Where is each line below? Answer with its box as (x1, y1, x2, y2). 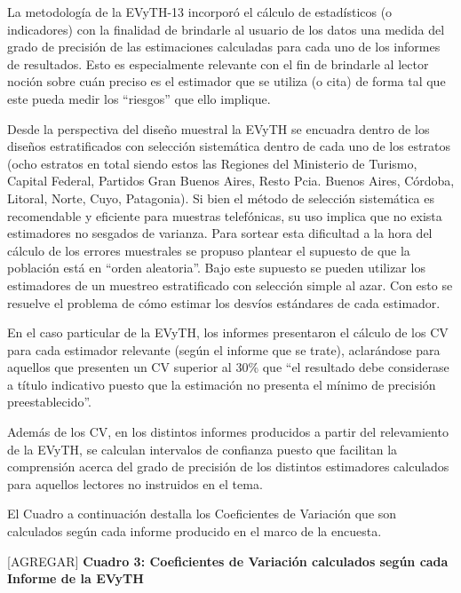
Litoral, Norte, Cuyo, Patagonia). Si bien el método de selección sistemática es (7, 188, 435, 207)
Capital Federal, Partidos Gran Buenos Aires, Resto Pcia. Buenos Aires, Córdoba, (7, 171, 455, 190)
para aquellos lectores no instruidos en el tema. (7, 474, 263, 493)
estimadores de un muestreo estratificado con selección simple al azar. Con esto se (7, 275, 453, 294)
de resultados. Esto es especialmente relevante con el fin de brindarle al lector (7, 54, 429, 73)
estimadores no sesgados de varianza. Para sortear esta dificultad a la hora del (7, 224, 433, 242)
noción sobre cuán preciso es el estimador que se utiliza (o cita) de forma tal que (7, 72, 446, 91)
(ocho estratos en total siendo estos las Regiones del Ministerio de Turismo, (7, 154, 417, 172)
